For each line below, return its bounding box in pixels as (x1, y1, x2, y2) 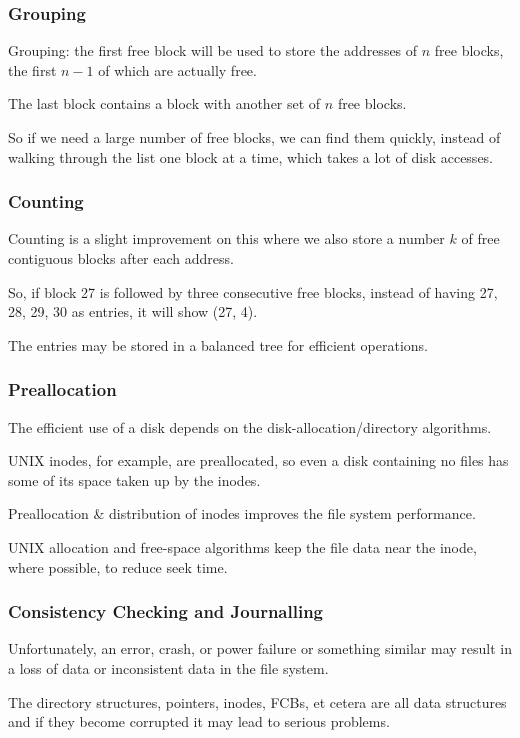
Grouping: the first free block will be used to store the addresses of (8, 40, 418, 61)
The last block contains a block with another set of (8, 93, 321, 114)
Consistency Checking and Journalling (8, 599, 324, 624)
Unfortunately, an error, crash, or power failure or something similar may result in (8, 638, 512, 659)
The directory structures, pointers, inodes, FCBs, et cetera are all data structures (8, 691, 507, 712)
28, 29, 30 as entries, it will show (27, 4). (8, 301, 258, 322)
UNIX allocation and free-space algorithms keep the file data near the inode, (8, 536, 477, 557)
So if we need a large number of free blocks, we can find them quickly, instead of (8, 127, 501, 147)
